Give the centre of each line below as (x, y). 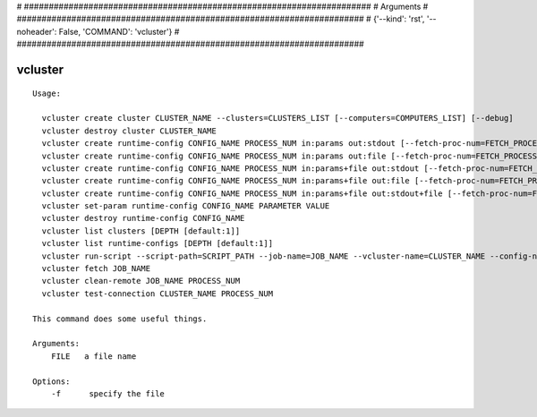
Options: (51, 381)
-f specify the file (108, 393)
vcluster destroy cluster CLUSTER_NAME (129, 131)
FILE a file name (94, 356)
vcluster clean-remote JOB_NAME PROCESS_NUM (141, 281)
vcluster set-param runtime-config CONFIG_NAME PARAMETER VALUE (186, 206)
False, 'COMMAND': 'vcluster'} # (119, 31)
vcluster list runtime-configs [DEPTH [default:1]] (157, 243)
